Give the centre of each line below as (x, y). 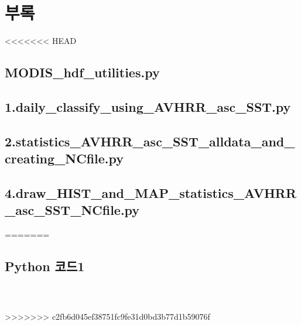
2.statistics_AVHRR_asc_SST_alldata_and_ (150, 141)
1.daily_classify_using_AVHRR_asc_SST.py (148, 106)
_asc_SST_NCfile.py (72, 210)
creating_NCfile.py (64, 158)
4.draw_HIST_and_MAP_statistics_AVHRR (151, 192)
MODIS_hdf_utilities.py (82, 72)
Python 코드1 (45, 266)
